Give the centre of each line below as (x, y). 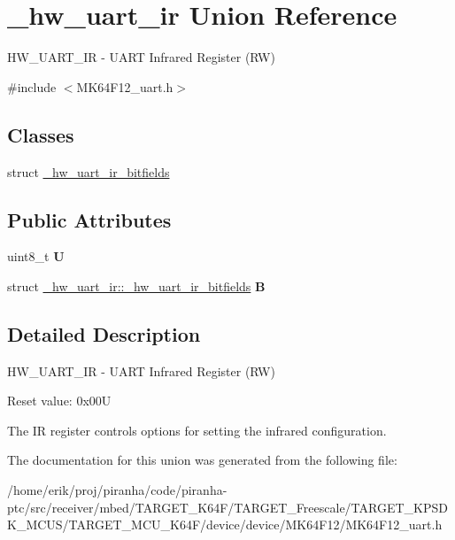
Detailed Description (104, 333)
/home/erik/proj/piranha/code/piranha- (117, 490)
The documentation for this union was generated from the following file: (202, 460)
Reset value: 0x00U (59, 401)
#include (32, 86)
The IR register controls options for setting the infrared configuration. (197, 430)
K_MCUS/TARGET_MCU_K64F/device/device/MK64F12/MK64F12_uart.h (225, 525)
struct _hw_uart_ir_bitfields (89, 171)
